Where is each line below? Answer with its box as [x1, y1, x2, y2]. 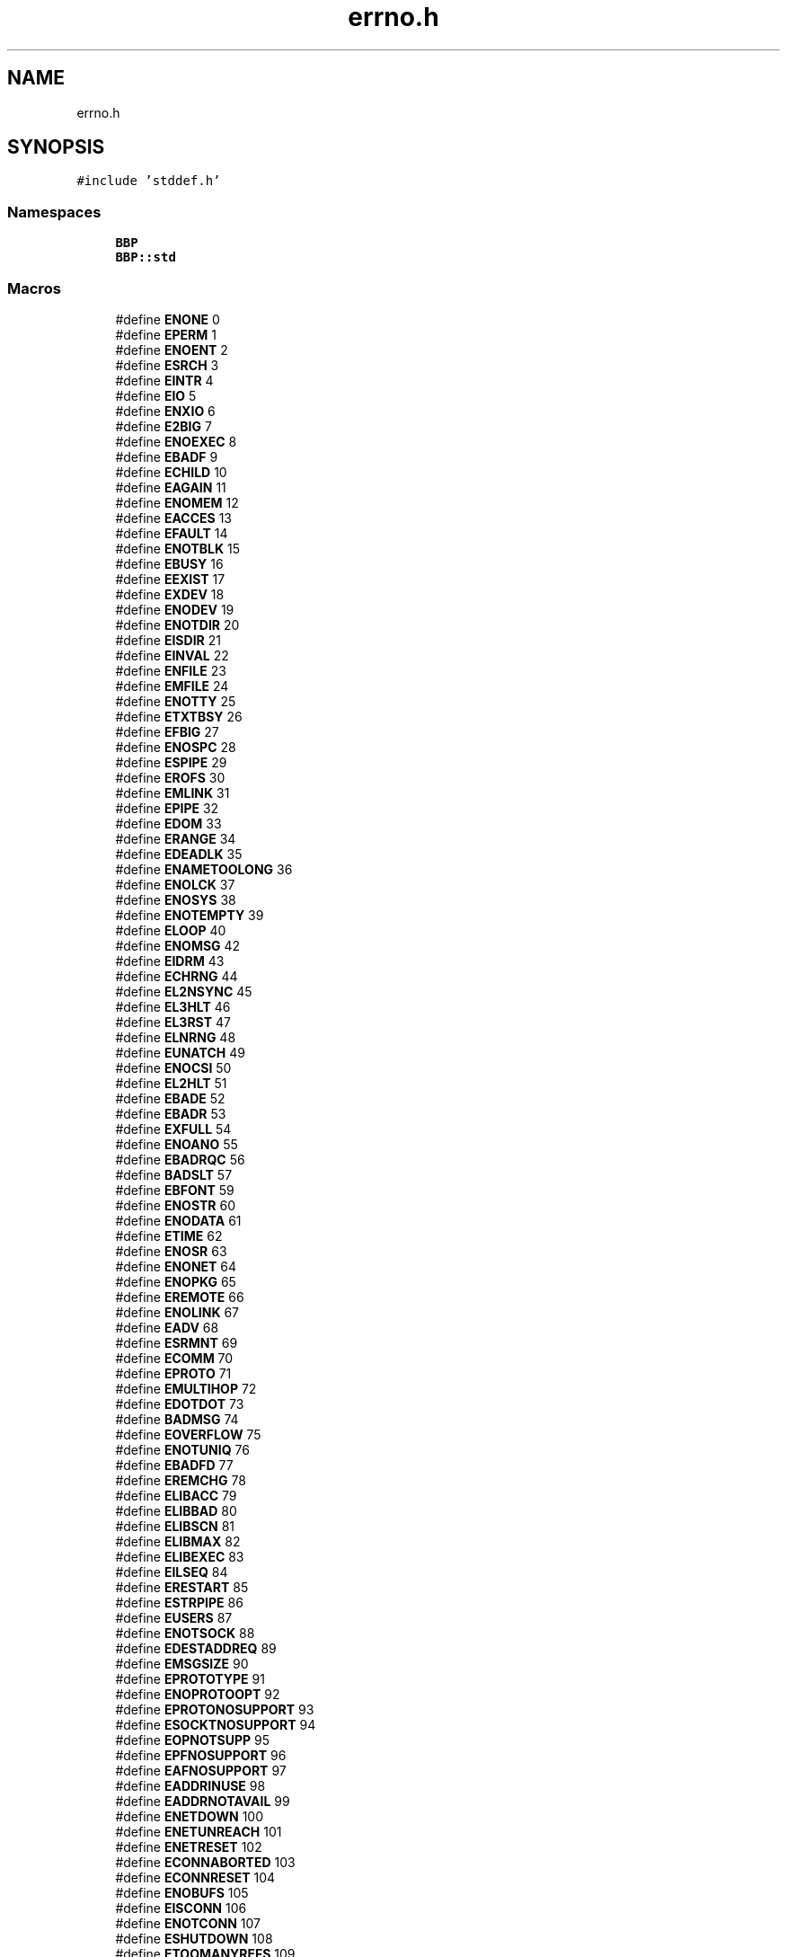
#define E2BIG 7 [115, 418, 212, 434]
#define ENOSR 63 [115, 1243, 227, 1259]
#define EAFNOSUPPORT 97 [115, 1762, 287, 1778]
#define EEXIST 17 [115, 571, 225, 587]
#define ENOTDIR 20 [115, 616, 240, 633]
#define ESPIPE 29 [115, 754, 227, 770]
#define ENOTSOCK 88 [115, 1625, 255, 1641]
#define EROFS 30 [115, 769, 225, 785]
